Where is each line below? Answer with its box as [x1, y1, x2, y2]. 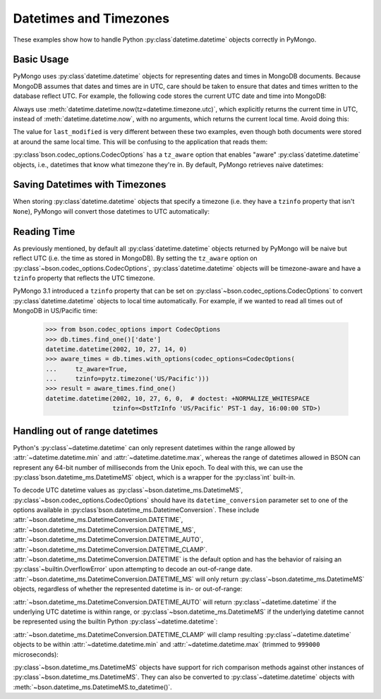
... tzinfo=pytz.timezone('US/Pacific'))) [45, 375, 210, 383]
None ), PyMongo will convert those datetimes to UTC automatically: [13, 207, 210, 215]
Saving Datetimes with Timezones [13, 178, 167, 190]
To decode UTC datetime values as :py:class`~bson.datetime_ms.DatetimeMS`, [13, 486, 243, 494]
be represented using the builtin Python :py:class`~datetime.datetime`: [13, 617, 218, 626]
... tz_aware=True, [45, 365, 128, 373]
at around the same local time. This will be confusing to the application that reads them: [13, 138, 268, 146]
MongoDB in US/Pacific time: [13, 307, 98, 315]
